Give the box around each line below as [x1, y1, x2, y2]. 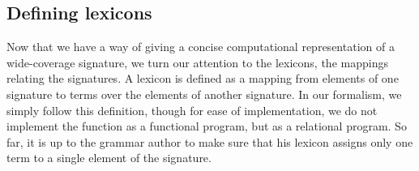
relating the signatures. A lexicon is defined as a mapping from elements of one [6, 70, 399, 87]
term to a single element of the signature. [6, 149, 212, 166]
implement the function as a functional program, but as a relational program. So [6, 118, 407, 135]
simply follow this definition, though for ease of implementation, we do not [6, 101, 378, 118]
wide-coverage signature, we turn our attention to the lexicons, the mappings [6, 53, 388, 71]
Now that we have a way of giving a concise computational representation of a [6, 38, 395, 55]
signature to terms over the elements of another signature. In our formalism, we [6, 85, 402, 102]
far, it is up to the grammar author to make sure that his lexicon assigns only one [6, 133, 413, 150]
